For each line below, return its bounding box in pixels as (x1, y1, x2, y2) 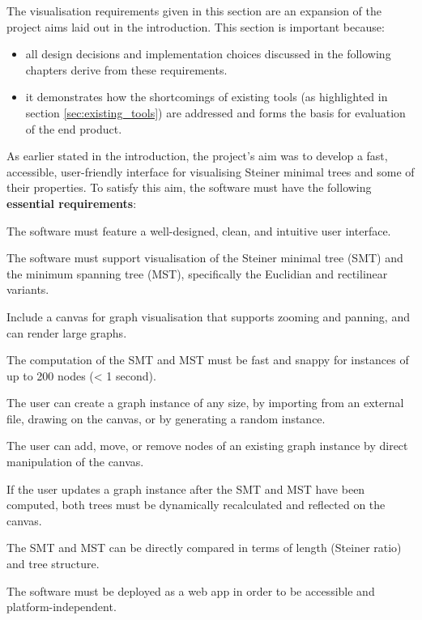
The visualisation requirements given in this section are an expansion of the (6, 2, 382, 19)
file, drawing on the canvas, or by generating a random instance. (6, 410, 326, 427)
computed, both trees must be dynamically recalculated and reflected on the (6, 496, 386, 513)
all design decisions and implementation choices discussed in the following (25, 45, 391, 62)
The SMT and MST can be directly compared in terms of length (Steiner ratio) (6, 539, 402, 556)
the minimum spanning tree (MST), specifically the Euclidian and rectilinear (6, 265, 388, 282)
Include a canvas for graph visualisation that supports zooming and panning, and (6, 308, 410, 325)
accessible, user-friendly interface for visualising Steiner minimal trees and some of (6, 163, 415, 180)
